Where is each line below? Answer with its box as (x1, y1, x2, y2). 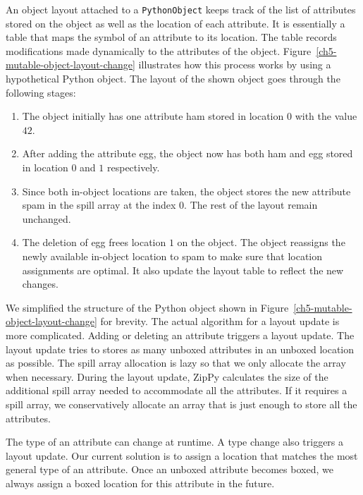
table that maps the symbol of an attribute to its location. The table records (6, 30, 337, 44)
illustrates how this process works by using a (138, 57, 331, 72)
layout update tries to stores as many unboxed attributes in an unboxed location (6, 341, 355, 356)
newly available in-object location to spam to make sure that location (22, 248, 323, 263)
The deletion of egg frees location (22, 235, 166, 250)
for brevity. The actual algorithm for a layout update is (100, 314, 340, 329)
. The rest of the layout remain (184, 197, 318, 212)
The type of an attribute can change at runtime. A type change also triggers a (6, 434, 344, 449)
